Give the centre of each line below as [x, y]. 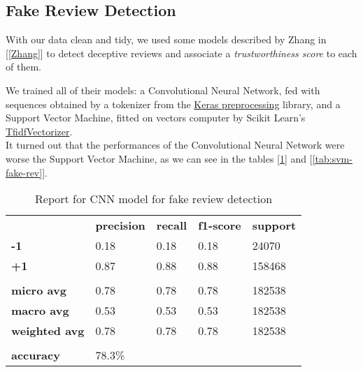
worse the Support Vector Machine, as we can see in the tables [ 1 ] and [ [159, 158]
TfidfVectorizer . [39, 131]
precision [120, 225]
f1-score [220, 225]
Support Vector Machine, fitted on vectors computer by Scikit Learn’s [156, 118]
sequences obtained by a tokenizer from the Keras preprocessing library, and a [173, 104]
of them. [23, 67]
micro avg [39, 290]
